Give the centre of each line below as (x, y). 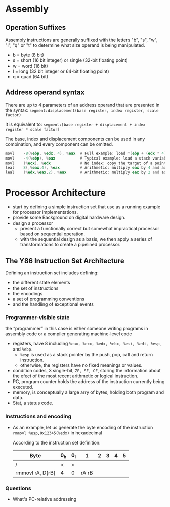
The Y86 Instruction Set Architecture (65, 260)
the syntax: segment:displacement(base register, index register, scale (82, 110)
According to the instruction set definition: (56, 442)
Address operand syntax (45, 93)
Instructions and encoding (38, 416)
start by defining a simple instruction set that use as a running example (87, 207)
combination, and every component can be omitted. (59, 144)
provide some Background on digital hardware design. (69, 218)
